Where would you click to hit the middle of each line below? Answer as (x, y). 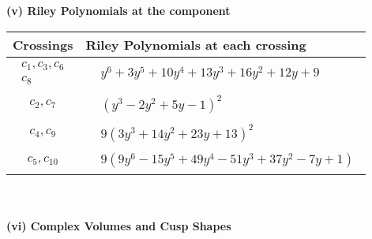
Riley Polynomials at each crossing (196, 44)
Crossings (43, 44)
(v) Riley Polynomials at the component (118, 10)
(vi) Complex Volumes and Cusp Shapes (119, 226)
